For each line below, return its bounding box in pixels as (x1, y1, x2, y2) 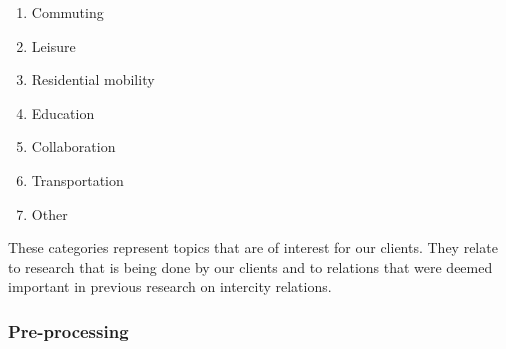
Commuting (31, 2, 104, 22)
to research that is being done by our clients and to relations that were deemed (8, 256, 493, 277)
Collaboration (31, 136, 116, 157)
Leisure (31, 35, 76, 56)
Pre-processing (8, 318, 129, 343)
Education (31, 102, 95, 123)
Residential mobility (31, 69, 155, 90)
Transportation (31, 169, 124, 190)
